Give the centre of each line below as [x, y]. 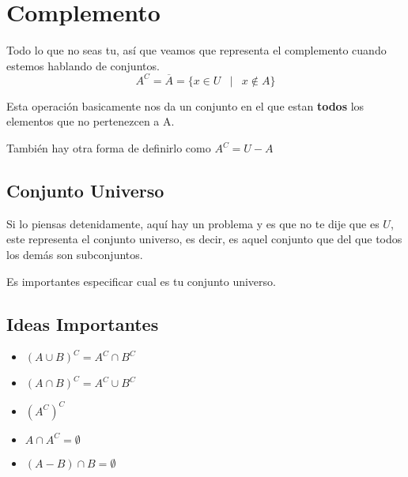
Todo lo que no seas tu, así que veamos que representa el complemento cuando [196, 50]
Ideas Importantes [83, 323]
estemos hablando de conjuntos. [83, 65]
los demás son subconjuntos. [75, 254]
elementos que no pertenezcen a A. [91, 121]
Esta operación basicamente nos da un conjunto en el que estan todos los [185, 105]
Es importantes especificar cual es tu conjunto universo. [141, 281]
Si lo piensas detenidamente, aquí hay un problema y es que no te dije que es [193, 223]
